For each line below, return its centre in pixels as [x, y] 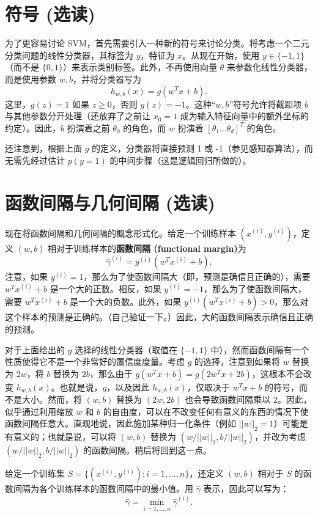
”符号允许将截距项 [265, 104]
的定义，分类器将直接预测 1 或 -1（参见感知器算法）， [198, 148]
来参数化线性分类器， [269, 67]
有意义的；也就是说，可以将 [61, 437]
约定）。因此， [33, 127]
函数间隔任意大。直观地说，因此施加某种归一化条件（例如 [120, 423]
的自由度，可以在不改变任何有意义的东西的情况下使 [206, 411]
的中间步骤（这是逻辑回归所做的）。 [180, 160]
